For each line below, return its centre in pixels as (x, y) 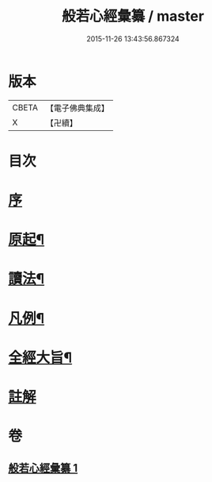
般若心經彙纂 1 (43, 468)
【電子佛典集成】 (77, 108)
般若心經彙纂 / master (133, 16)
